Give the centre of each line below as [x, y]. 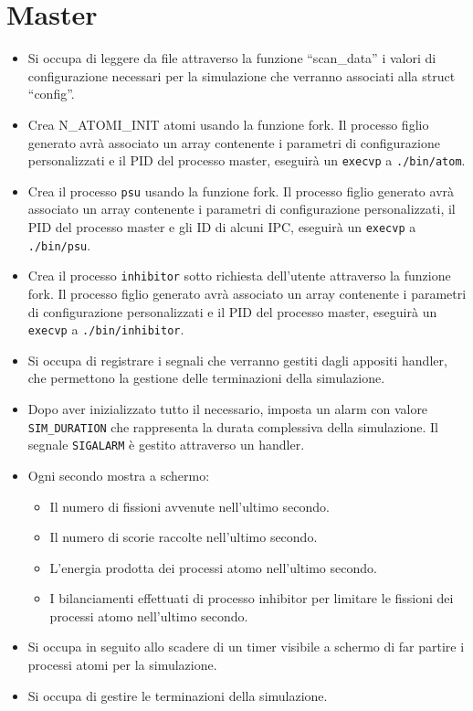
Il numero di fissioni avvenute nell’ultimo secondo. [189, 506]
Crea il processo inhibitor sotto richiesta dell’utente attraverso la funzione [239, 276]
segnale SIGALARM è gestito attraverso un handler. [166, 445]
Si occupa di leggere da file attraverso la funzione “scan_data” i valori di [232, 58]
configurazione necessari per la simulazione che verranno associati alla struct [242, 75]
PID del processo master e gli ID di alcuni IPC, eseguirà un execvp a [222, 227]
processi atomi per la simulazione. [122, 665]
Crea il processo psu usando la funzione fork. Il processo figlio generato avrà [241, 191]
